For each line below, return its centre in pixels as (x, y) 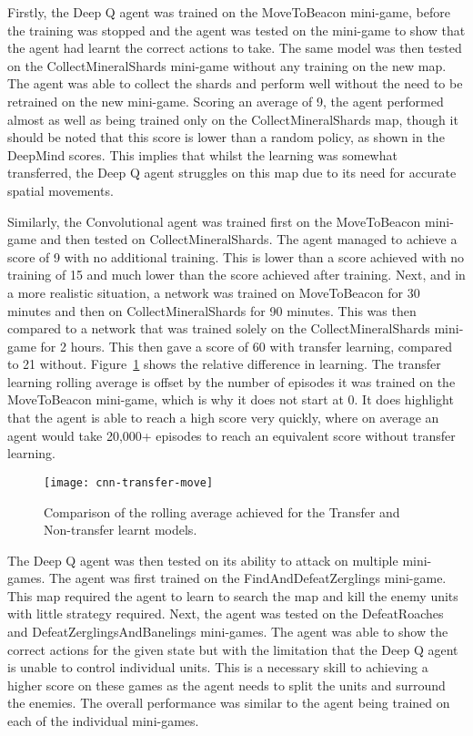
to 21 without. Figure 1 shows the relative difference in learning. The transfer (224, 364)
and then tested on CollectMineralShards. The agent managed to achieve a (249, 239)
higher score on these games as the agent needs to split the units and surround (226, 685)
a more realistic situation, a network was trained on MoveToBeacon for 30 (214, 292)
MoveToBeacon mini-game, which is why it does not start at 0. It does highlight (231, 399)
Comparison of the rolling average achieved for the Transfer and (222, 511)
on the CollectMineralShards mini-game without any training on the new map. (227, 65)
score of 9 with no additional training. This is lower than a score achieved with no (236, 256)
